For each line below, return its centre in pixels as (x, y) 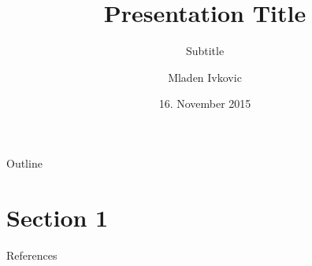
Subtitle (205, 51)
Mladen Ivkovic (205, 77)
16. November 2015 (205, 103)
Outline (24, 163)
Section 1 (58, 217)
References (32, 255)
